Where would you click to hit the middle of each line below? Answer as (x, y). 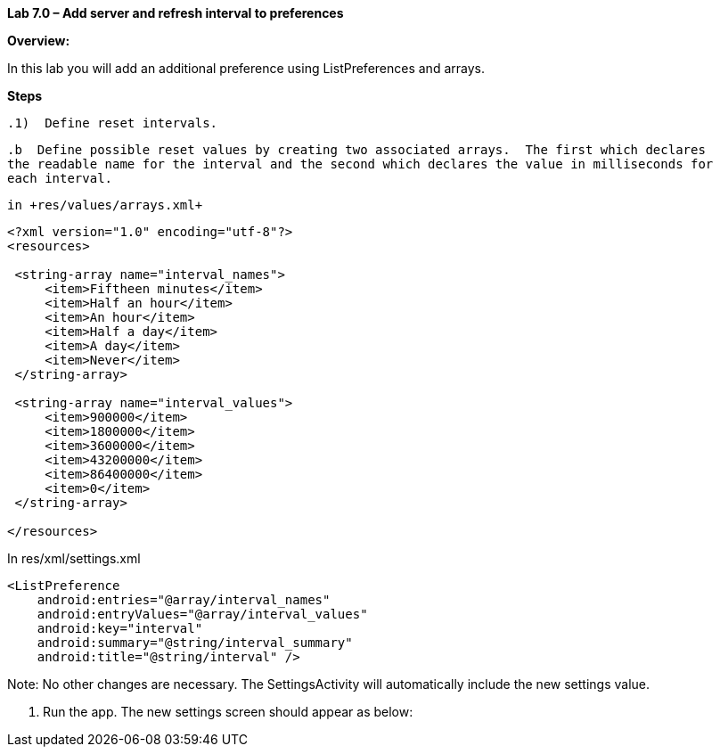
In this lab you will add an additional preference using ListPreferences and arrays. (246, 68)
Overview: (39, 41)
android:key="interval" (120, 628)
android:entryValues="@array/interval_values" (202, 614)
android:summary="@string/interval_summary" (195, 643)
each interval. (60, 178)
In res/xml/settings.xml (74, 558)
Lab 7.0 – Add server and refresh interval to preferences (176, 13)
